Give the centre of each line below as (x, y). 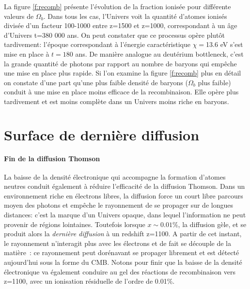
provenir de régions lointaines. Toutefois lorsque (75, 224)
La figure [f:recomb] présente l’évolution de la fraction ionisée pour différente (117, 6)
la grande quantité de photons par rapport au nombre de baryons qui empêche (120, 63)
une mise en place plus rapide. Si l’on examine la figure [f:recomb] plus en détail (123, 73)
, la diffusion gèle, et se (212, 224)
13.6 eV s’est (225, 44)
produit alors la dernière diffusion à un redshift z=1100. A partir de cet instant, (123, 234)
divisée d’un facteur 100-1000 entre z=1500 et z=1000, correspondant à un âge (121, 25)
